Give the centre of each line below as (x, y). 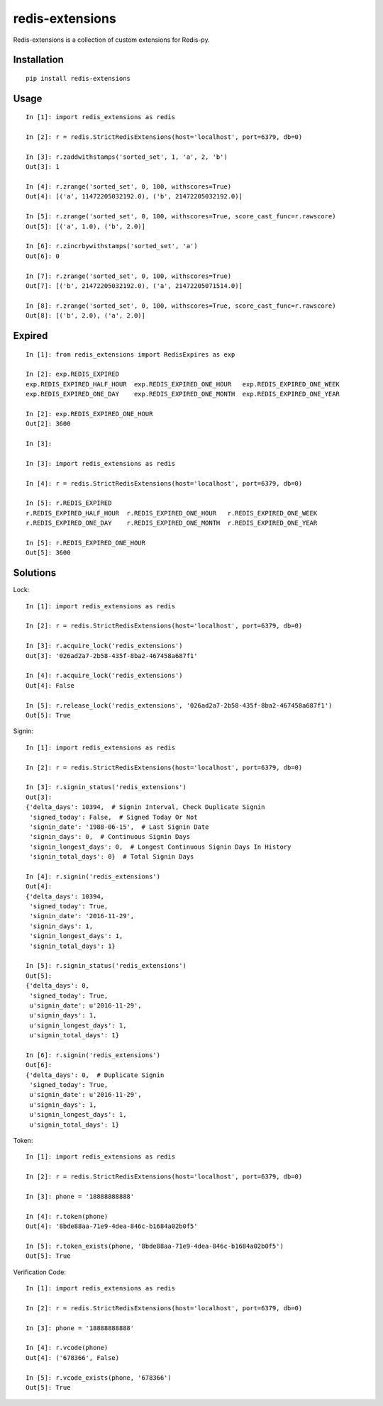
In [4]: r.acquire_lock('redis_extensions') (105, 676)
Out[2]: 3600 (48, 424)
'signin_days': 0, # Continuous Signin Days (110, 837)
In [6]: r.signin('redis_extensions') (93, 1055)
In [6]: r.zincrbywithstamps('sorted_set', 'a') (112, 246)
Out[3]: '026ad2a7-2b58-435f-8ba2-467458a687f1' (112, 655)
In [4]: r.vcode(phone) (67, 1348)
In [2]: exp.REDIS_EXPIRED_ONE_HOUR (89, 414)
